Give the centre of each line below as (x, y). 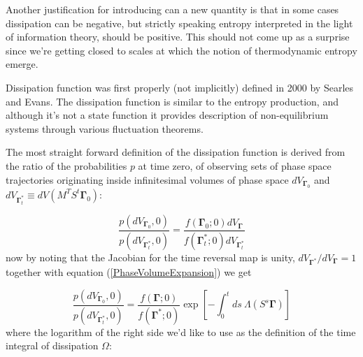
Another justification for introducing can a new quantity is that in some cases (172, 9)
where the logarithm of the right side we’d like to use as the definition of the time (181, 331)
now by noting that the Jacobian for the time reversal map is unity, (150, 257)
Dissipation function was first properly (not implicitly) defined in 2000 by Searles (180, 87)
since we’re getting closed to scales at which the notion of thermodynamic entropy (181, 50)
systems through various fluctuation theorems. (105, 128)
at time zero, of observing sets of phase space (235, 165)
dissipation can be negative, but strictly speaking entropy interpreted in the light (179, 23)
